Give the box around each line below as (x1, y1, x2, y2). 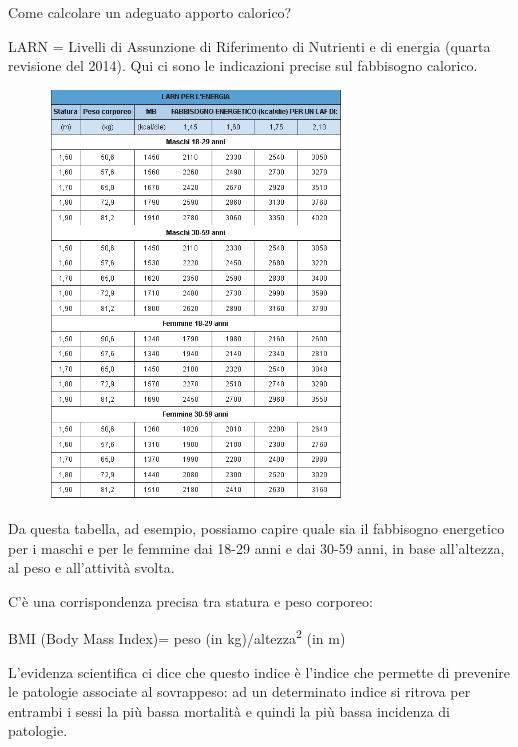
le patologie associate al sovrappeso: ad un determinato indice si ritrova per (8, 681, 471, 702)
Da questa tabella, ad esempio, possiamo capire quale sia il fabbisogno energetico (8, 517, 505, 538)
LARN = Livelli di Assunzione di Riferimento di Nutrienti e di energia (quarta (8, 35, 491, 56)
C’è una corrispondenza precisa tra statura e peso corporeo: (8, 590, 373, 611)
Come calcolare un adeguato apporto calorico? (8, 2, 292, 22)
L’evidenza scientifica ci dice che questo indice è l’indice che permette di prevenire (8, 661, 511, 682)
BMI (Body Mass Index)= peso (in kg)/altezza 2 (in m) (8, 625, 346, 648)
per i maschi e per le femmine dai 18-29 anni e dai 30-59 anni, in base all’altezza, (8, 537, 505, 558)
